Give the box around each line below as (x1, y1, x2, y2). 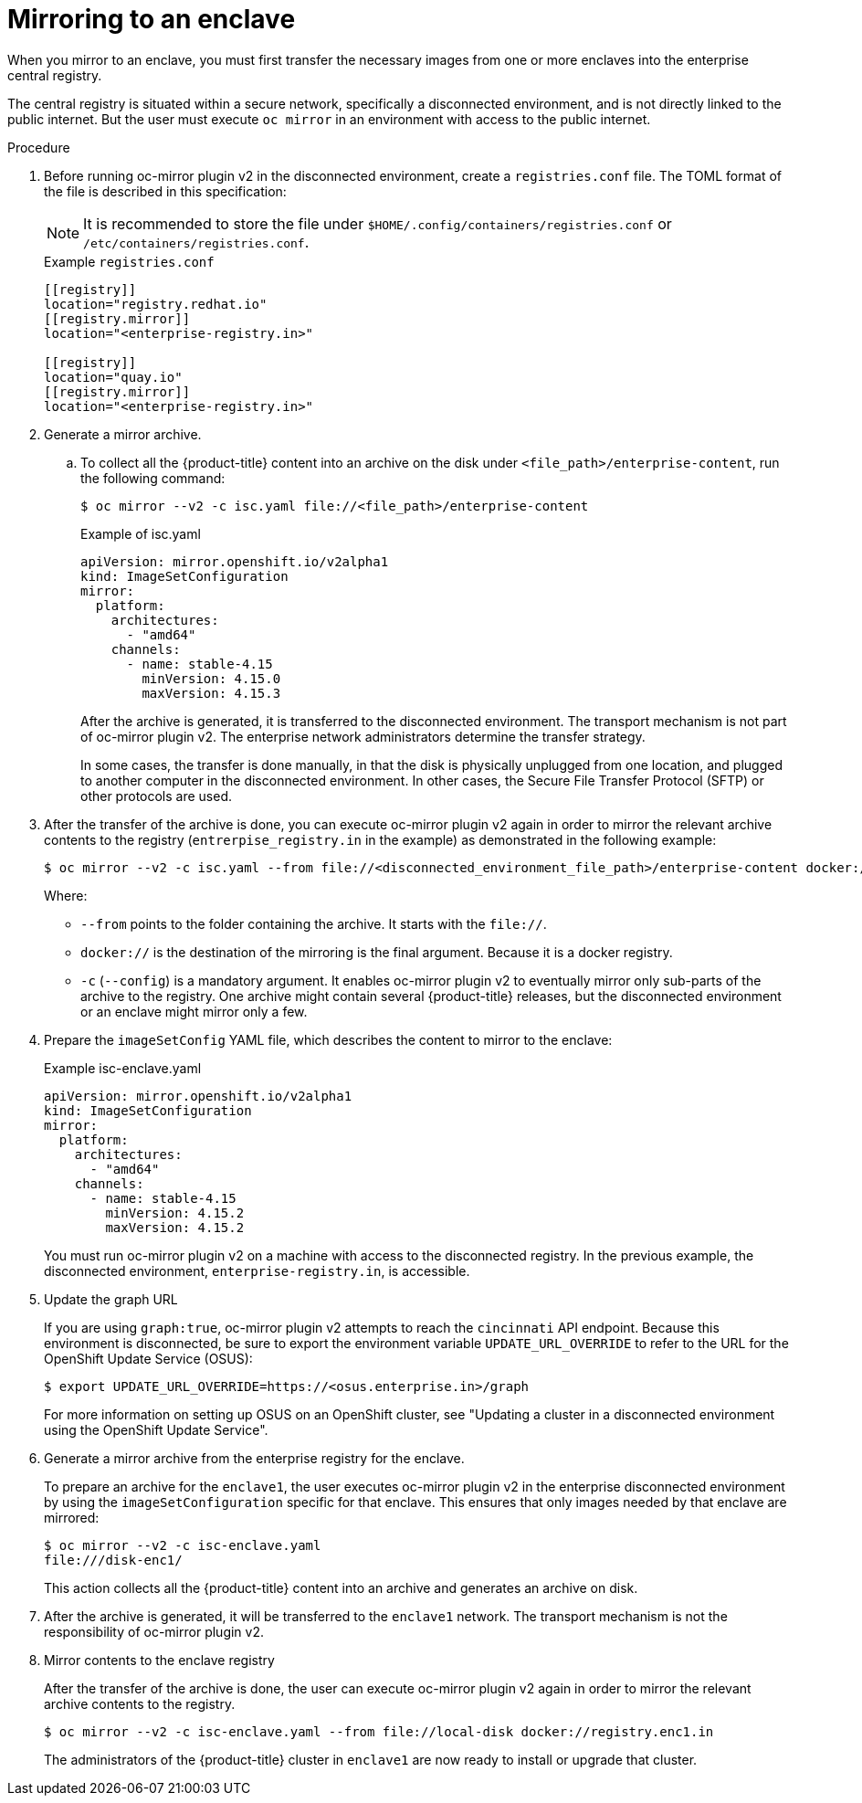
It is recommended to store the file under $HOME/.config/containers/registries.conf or (83, 214, 672, 233)
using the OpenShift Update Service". (44, 1421, 268, 1438)
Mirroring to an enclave (7, 4, 296, 35)
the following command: (80, 469, 226, 486)
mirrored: (44, 1509, 100, 1525)
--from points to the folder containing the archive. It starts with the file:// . (80, 915, 547, 932)
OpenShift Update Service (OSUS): (44, 1350, 253, 1366)
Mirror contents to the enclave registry (44, 1651, 275, 1668)
